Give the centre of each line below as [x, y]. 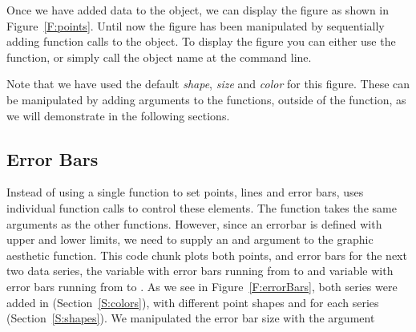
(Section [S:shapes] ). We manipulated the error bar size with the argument [191, 318]
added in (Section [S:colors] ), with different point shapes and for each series [193, 302]
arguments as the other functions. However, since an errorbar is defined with [194, 223]
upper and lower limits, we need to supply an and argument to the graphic [190, 239]
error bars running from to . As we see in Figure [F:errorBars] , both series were [202, 286]
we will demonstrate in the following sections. [118, 115]
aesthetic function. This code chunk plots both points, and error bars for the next [207, 255]
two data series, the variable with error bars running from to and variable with [200, 271]
